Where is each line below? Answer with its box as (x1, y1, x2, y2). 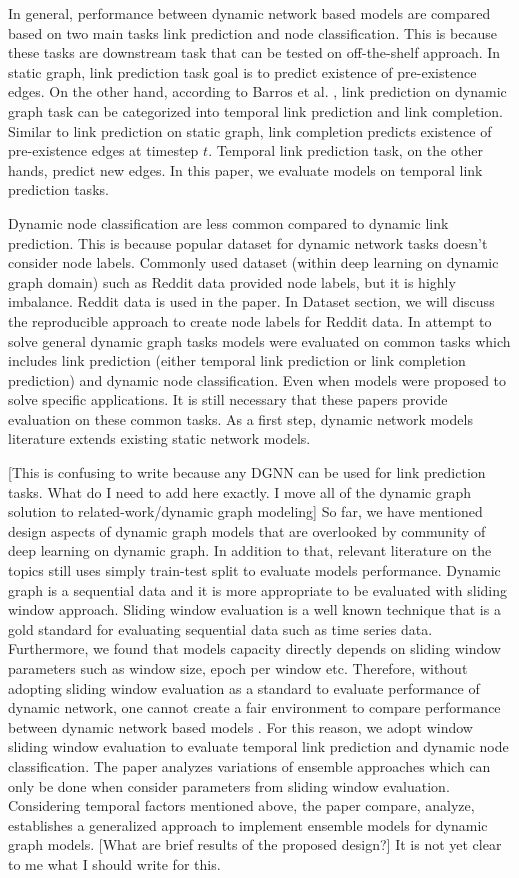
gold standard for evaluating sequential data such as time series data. (8, 618, 433, 639)
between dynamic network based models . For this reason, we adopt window (8, 716, 473, 737)
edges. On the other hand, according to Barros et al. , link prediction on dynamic (8, 81, 507, 102)
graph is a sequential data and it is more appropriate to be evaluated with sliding (8, 579, 508, 600)
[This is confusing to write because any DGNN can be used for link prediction (8, 462, 486, 483)
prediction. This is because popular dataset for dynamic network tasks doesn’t (8, 232, 488, 253)
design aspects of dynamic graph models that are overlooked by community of (8, 520, 486, 541)
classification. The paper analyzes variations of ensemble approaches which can (8, 755, 491, 776)
